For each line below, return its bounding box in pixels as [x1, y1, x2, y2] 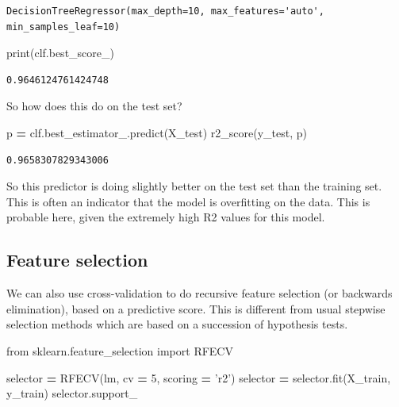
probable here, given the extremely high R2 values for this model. [6, 209, 325, 225]
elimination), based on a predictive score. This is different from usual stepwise [6, 300, 386, 317]
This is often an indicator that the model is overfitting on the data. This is [6, 193, 370, 209]
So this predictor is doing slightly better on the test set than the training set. [6, 178, 382, 194]
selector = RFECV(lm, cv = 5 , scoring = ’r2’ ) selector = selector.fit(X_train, [6, 369, 391, 386]
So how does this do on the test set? [6, 98, 182, 114]
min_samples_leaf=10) [6, 21, 121, 33]
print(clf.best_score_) [6, 44, 114, 61]
